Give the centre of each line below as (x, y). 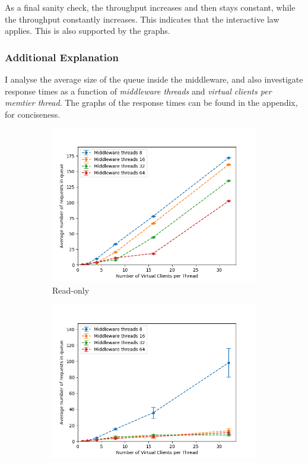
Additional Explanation (62, 57)
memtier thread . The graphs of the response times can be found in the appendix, (151, 103)
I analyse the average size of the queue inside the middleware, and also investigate (154, 79)
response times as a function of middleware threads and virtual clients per (138, 91)
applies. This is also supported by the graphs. (88, 31)
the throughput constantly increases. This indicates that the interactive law (142, 19)
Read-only (71, 290)
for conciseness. (33, 114)
